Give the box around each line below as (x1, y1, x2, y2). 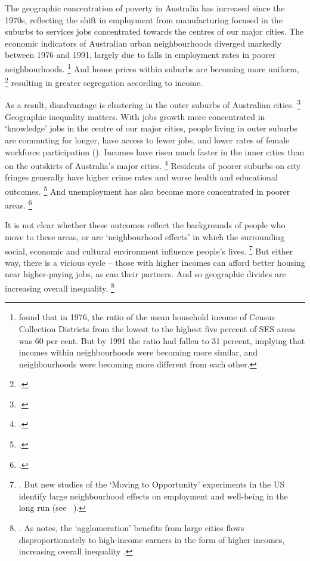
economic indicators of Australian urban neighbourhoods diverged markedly (5, 36, 282, 49)
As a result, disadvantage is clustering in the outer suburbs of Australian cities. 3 (5, 97, 300, 111)
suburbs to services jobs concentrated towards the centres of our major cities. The (5, 25, 304, 38)
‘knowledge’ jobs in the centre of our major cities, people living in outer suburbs (5, 122, 297, 134)
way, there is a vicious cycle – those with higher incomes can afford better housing (5, 256, 305, 268)
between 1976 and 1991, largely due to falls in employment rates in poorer (5, 48, 276, 61)
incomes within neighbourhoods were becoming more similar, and (18, 346, 258, 358)
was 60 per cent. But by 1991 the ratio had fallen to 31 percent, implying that (18, 334, 305, 347)
